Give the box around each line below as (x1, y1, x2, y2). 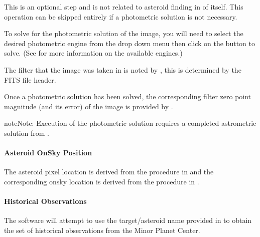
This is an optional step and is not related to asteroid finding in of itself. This (4, 2, 243, 12)
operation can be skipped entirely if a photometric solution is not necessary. (4, 11, 237, 22)
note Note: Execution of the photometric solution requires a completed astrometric (4, 118, 256, 128)
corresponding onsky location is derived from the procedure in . (4, 176, 199, 186)
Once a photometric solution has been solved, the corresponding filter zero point (4, 91, 251, 102)
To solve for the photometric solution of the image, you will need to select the (4, 28, 243, 39)
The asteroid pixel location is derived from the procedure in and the (4, 166, 214, 177)
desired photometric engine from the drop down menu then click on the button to (4, 38, 255, 48)
